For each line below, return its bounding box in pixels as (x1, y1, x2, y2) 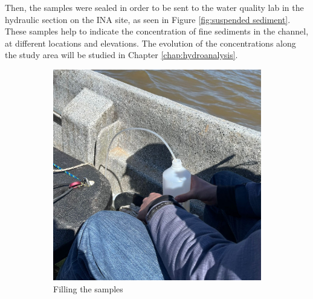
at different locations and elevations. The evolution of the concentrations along (5, 36, 296, 49)
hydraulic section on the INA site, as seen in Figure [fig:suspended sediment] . (5, 13, 291, 25)
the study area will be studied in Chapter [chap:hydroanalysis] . (5, 48, 238, 61)
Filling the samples (53, 282, 123, 295)
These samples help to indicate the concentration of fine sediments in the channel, (5, 25, 309, 38)
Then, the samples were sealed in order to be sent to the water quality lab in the (5, 1, 304, 13)
